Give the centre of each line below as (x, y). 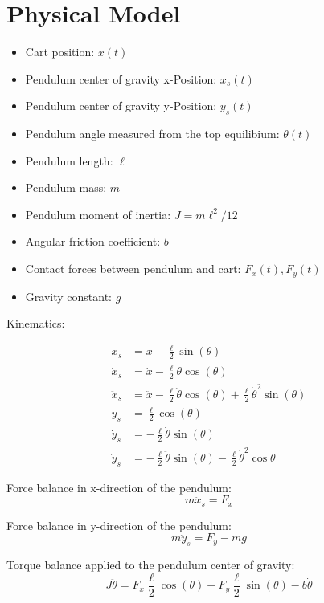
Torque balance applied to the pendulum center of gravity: (151, 565)
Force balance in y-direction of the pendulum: (119, 525)
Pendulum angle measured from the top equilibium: (152, 134)
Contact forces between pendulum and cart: (133, 269)
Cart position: (60, 52)
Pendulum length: (69, 160)
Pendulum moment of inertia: (98, 214)
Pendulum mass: (66, 187)
